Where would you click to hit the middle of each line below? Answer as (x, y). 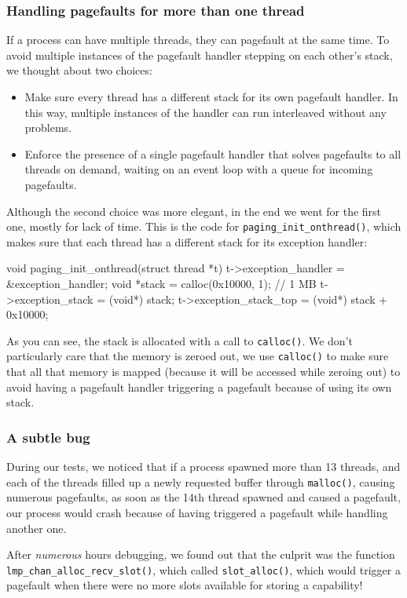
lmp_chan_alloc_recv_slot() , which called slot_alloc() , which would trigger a (203, 569)
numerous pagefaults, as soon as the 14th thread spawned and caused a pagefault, (203, 497)
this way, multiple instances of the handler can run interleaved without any (205, 112)
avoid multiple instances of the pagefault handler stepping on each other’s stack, (200, 55)
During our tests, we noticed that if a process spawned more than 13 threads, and (203, 467)
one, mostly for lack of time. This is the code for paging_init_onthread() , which (204, 226)
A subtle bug (48, 437)
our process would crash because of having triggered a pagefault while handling (197, 512)
